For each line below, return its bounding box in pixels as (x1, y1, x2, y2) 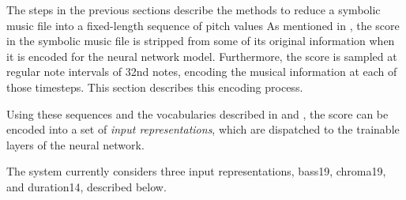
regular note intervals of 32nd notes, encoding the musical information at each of (6, 63, 397, 80)
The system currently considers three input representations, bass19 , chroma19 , (6, 163, 386, 179)
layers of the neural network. (6, 136, 145, 153)
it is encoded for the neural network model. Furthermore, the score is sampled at (6, 47, 397, 64)
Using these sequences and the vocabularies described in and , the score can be (6, 105, 389, 122)
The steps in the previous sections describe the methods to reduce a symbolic (6, 2, 381, 17)
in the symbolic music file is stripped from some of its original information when (6, 32, 395, 49)
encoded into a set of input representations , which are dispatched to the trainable (6, 121, 400, 138)
